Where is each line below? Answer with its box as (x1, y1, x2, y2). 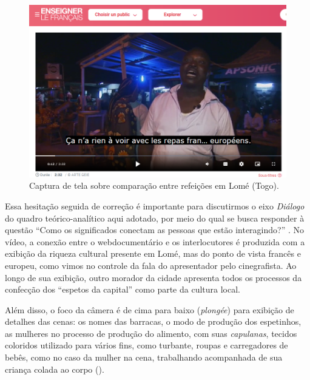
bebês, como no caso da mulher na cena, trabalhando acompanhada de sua (5, 351, 283, 364)
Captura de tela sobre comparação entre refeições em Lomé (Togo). (29, 179, 279, 192)
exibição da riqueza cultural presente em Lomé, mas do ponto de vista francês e (5, 247, 301, 260)
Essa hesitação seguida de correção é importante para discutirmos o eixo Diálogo (5, 199, 305, 212)
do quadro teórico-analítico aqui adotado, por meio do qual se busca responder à (5, 211, 305, 224)
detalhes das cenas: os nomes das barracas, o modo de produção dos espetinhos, (5, 315, 302, 328)
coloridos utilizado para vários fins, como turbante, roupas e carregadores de (5, 339, 288, 351)
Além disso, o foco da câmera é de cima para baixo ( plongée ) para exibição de (5, 303, 294, 316)
